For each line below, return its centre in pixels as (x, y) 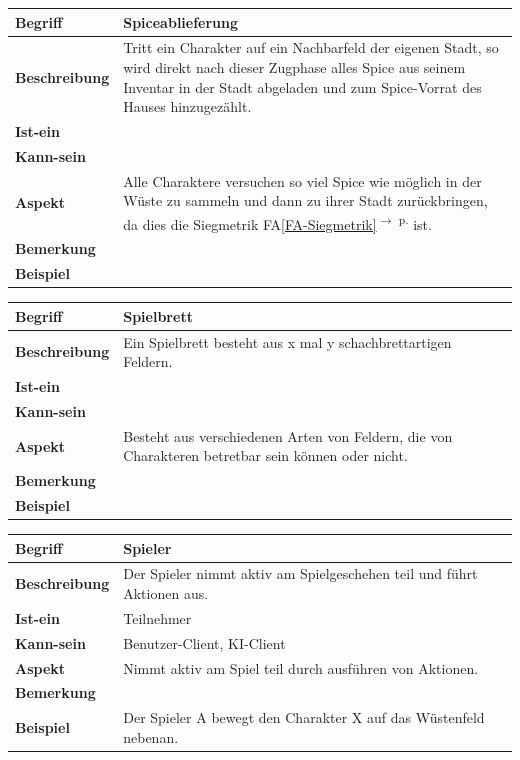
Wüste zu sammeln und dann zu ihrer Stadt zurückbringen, (305, 200)
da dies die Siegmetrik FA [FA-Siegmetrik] (250, 223)
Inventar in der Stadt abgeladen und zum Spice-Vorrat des (302, 86)
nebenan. (151, 736)
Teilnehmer (157, 617)
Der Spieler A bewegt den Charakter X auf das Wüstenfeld (304, 717)
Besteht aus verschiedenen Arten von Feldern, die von (288, 435)
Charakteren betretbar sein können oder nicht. (265, 455)
